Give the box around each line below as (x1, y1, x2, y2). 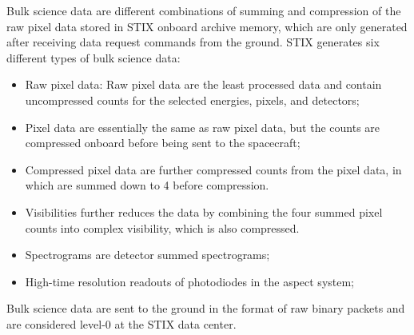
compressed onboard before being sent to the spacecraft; (25, 134, 301, 151)
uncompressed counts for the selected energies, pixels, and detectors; (25, 91, 360, 108)
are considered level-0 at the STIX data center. (6, 315, 237, 332)
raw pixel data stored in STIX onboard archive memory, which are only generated (6, 18, 408, 34)
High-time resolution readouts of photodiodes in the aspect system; (25, 273, 355, 289)
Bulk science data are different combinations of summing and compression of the (6, 2, 401, 18)
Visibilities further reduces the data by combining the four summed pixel (25, 203, 383, 220)
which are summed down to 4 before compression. (25, 177, 269, 193)
